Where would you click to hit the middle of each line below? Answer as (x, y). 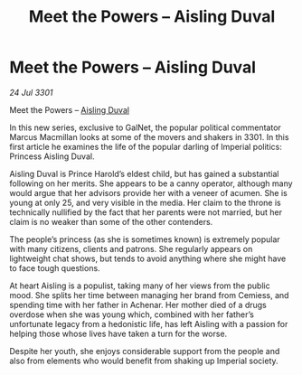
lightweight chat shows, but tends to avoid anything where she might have (148, 258)
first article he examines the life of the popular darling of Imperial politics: (146, 146)
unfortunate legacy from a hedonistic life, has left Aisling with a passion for (149, 323)
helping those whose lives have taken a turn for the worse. (118, 333)
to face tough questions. (55, 267)
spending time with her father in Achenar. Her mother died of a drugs (138, 305)
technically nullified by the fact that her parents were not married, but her (146, 212)
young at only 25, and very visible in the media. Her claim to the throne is (146, 202)
